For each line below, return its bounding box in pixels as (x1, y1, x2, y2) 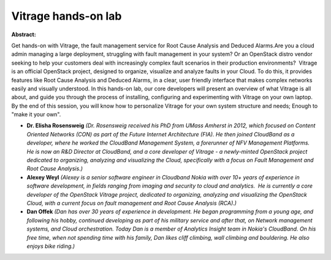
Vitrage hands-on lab (11, 9, 122, 23)
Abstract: (11, 31, 36, 38)
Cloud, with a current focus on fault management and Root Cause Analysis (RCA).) (26, 199, 237, 207)
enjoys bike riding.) (26, 242, 75, 250)
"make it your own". (11, 111, 61, 118)
